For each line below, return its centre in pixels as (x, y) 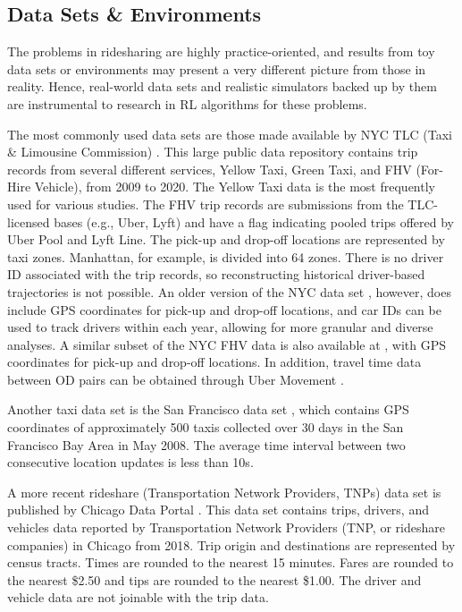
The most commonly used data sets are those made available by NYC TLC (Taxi (230, 134)
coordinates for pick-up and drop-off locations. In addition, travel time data (214, 362)
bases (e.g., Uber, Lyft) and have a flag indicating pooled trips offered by (254, 221)
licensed (29, 221)
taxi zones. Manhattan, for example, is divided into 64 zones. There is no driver (226, 256)
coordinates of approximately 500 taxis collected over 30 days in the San (206, 427)
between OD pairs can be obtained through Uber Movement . (176, 379)
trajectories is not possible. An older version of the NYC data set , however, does (229, 291)
